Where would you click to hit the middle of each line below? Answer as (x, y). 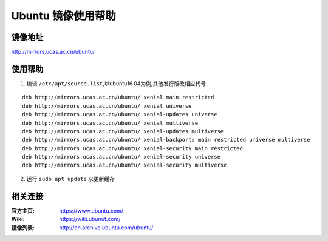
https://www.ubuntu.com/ (91, 210)
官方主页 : (23, 210)
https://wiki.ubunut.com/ (90, 219)
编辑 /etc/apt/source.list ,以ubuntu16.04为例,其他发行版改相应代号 (116, 83)
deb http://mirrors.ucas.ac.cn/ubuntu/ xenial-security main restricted (132, 148)
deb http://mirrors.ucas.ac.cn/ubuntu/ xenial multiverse (110, 123)
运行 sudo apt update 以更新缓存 (71, 179)
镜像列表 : (23, 228)
